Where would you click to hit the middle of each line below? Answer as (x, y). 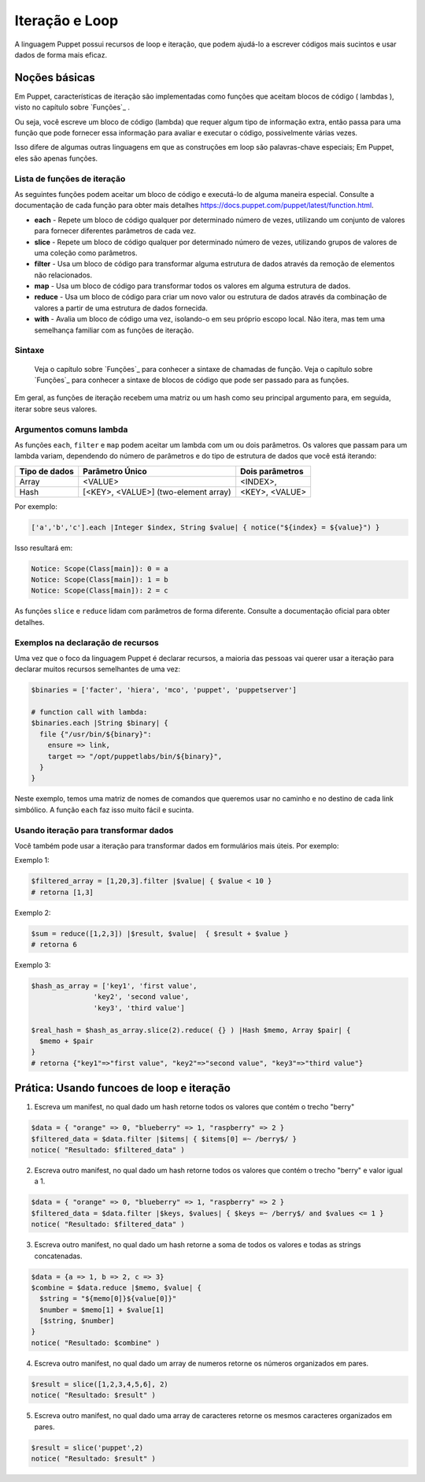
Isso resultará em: (44, 548)
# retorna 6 (54, 945)
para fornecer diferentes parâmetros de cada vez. (115, 231)
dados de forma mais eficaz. (61, 54)
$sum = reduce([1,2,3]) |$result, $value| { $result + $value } (160, 933)
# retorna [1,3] (63, 892)
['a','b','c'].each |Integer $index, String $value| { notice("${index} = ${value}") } (205, 527)
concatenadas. (58, 1256)
